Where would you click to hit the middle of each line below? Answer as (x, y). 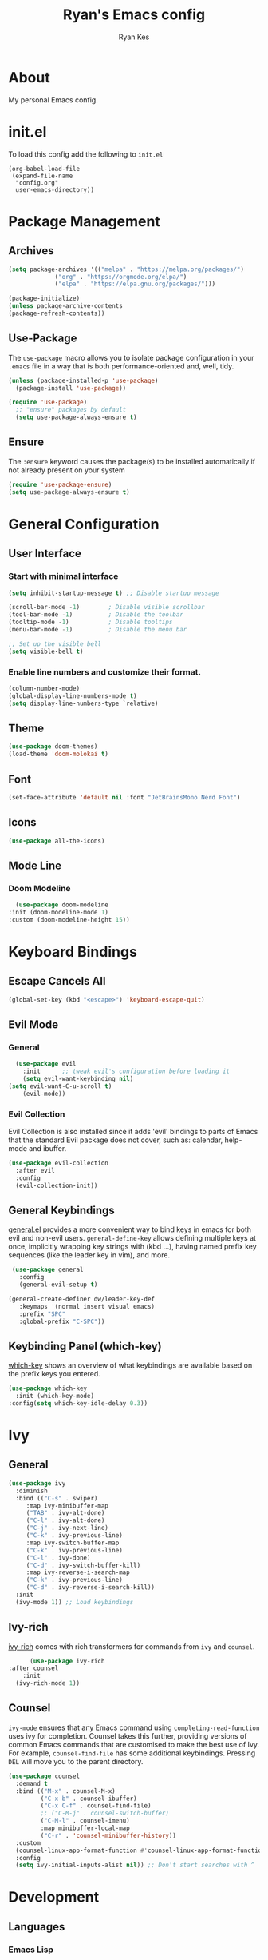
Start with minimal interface (63, 576)
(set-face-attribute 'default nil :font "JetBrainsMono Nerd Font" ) (124, 797)
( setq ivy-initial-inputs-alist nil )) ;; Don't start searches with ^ (135, 1865)
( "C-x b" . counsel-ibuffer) (89, 1799)
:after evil (35, 1170)
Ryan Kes (134, 37)
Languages (37, 1927)
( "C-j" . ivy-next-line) (67, 1528)
